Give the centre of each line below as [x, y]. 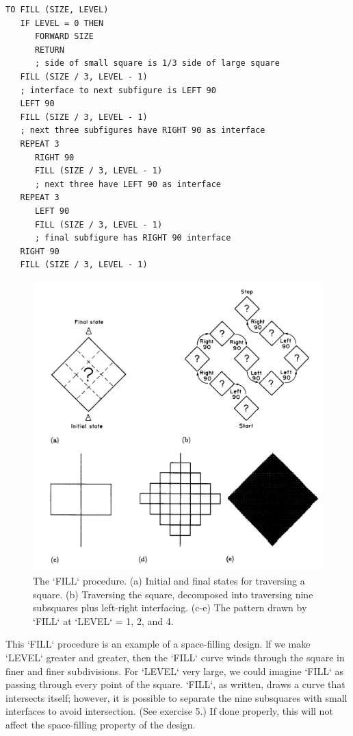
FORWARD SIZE [64, 37]
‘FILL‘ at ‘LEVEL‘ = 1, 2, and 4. [103, 621]
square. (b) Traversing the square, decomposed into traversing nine [173, 594]
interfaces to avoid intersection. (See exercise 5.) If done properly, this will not [169, 711]
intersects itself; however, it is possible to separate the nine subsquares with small [176, 697]
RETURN [49, 50]
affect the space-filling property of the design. [101, 724]
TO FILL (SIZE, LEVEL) [57, 10]
